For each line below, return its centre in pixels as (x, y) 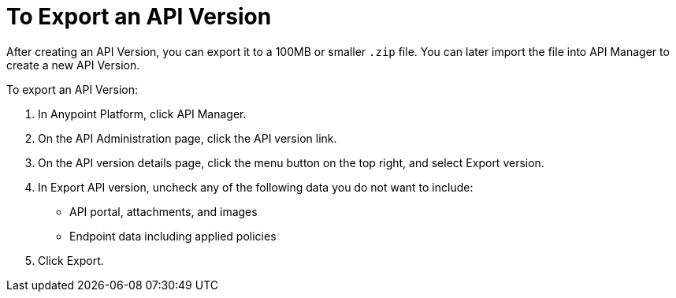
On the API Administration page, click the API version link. (188, 138)
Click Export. (71, 260)
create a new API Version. (73, 65)
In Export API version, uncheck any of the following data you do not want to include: (256, 187)
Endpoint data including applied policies (173, 236)
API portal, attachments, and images (163, 211)
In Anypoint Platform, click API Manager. (142, 114)
